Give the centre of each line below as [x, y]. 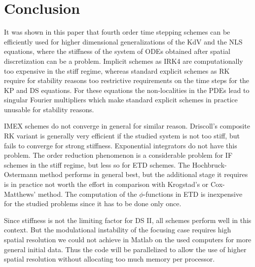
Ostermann [21, 174]
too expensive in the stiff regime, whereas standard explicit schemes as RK [117, 70]
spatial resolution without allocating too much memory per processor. [109, 259]
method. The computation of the [87, 194]
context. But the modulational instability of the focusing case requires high [118, 230]
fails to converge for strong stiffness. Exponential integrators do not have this [121, 145]
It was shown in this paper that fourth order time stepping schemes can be [117, 32]
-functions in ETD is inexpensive [193, 194]
